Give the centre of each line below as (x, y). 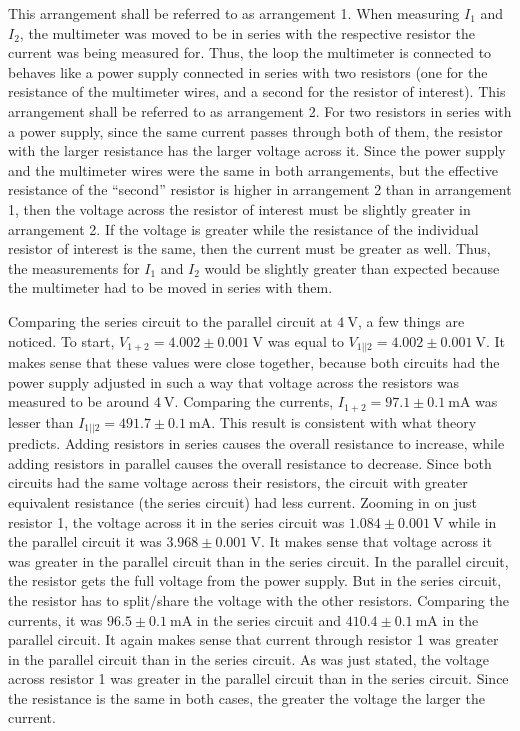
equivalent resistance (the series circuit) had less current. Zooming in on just (242, 501)
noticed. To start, (61, 340)
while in (472, 521)
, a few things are (411, 320)
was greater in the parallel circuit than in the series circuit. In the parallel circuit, (258, 560)
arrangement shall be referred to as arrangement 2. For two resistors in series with (260, 110)
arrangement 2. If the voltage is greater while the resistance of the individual (243, 228)
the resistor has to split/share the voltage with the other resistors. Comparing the (258, 599)
